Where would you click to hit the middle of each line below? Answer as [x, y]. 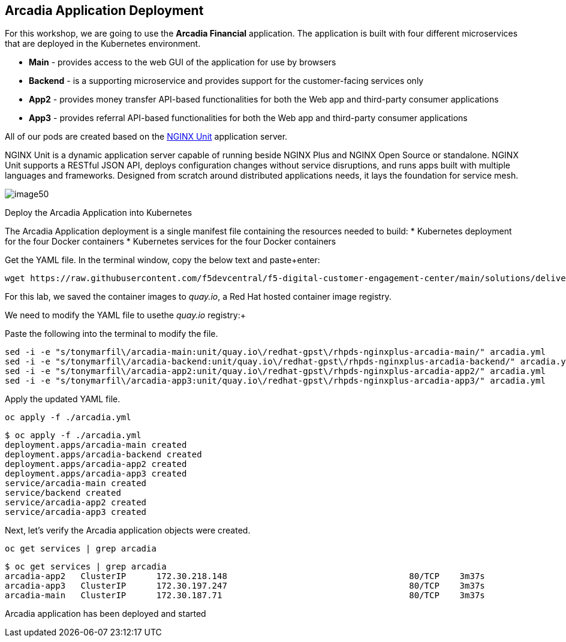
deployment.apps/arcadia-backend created [103, 455]
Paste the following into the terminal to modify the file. [112, 334]
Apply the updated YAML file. [63, 399]
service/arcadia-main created [76, 483]
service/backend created [63, 493]
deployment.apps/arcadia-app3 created [96, 474]
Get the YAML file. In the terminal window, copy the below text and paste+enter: [162, 260]
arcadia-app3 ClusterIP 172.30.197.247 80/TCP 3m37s [245, 586]
